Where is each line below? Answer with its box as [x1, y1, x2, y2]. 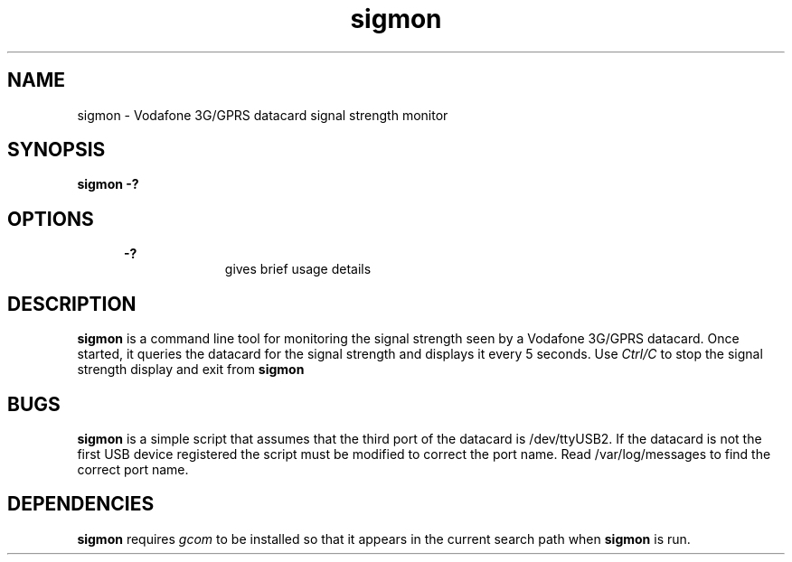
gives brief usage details [224, 261, 372, 277]
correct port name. [77, 461, 189, 477]
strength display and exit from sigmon [77, 361, 305, 378]
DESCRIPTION [7, 292, 137, 315]
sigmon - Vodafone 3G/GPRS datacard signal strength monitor [77, 107, 448, 123]
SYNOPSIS [7, 138, 106, 162]
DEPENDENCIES [7, 492, 155, 516]
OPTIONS [7, 207, 94, 230]
